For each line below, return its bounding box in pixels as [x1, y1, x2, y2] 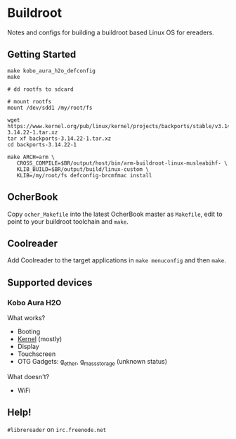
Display [17, 343, 40, 351]
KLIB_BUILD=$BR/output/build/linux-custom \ [16, 165, 150, 173]
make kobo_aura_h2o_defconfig [7, 67, 96, 75]
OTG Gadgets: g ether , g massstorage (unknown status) [17, 357, 167, 367]
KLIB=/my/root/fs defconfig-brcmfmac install [16, 172, 152, 179]
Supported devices [7, 276, 93, 288]
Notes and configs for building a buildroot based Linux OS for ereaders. [7, 28, 214, 37]
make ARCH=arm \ [7, 153, 55, 160]
